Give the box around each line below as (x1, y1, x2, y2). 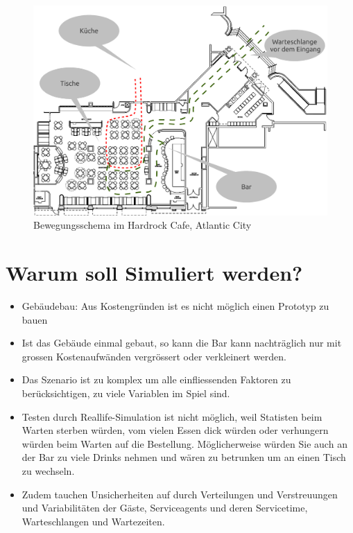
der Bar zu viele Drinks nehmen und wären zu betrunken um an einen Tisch (21, 450, 346, 464)
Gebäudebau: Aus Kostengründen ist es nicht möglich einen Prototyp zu (21, 298, 329, 313)
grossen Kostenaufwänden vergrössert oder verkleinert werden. (21, 349, 286, 363)
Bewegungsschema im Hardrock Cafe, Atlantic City (33, 218, 252, 232)
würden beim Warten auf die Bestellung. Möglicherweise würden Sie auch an (21, 436, 347, 451)
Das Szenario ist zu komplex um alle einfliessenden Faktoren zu (21, 372, 291, 387)
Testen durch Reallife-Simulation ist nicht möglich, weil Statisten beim (21, 409, 322, 423)
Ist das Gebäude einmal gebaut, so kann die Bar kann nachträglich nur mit (21, 335, 342, 350)
